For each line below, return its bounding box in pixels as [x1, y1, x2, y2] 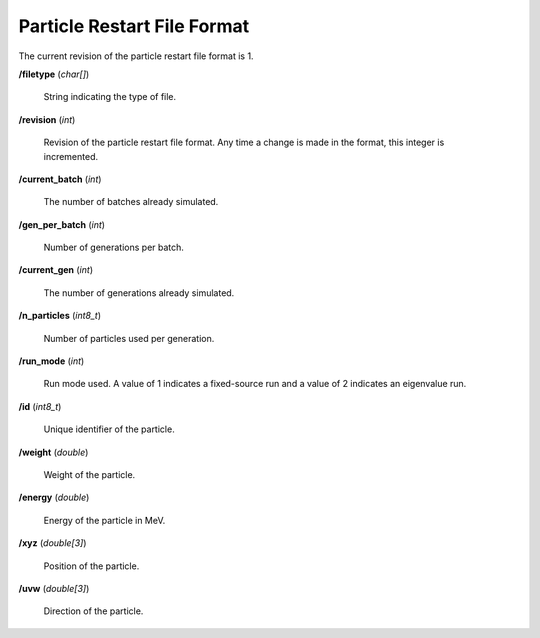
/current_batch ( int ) [18, 173, 102, 185]
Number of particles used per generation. [43, 332, 215, 344]
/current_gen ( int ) [18, 264, 94, 276]
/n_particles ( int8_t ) [18, 310, 102, 322]
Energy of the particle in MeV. [43, 514, 166, 526]
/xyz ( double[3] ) [18, 537, 87, 549]
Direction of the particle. [43, 605, 144, 617]
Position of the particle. [43, 560, 140, 572]
